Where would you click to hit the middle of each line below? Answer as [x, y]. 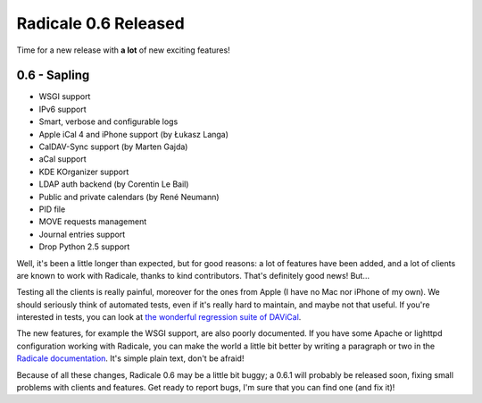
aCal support [62, 159]
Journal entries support [82, 234]
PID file [52, 209]
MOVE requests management [93, 222]
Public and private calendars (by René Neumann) [129, 197]
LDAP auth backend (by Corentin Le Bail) [114, 184]
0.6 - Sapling [53, 76]
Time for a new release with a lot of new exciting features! [124, 50]
